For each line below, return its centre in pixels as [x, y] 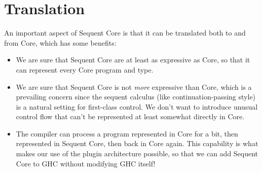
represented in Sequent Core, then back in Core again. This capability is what [137, 143]
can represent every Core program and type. [85, 69]
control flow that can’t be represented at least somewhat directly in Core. [130, 116]
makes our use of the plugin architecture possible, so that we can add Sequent [137, 153]
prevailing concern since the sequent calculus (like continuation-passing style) [136, 97]
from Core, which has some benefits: [60, 42]
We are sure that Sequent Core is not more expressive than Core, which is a [134, 87]
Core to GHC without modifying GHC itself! [86, 163]
